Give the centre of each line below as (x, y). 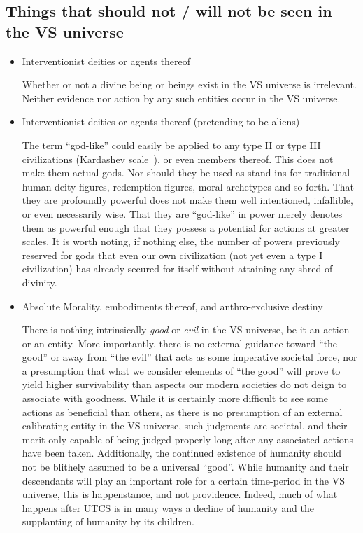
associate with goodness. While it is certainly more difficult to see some (175, 398)
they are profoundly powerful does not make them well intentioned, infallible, (187, 200)
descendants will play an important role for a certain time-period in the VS (183, 480)
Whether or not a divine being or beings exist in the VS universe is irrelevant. (189, 84)
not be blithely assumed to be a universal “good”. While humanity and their (185, 467)
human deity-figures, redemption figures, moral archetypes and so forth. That (188, 186)
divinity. (40, 282)
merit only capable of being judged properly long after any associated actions (188, 439)
